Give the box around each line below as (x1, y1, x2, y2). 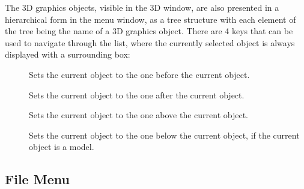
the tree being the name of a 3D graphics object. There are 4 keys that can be (5, 25, 293, 37)
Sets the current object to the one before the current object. (29, 68, 250, 80)
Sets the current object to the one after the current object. (29, 88, 245, 101)
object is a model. (29, 140, 94, 153)
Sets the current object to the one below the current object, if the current (29, 128, 300, 141)
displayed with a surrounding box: (5, 48, 130, 61)
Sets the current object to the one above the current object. (29, 109, 248, 121)
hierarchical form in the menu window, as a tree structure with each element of (5, 13, 296, 25)
